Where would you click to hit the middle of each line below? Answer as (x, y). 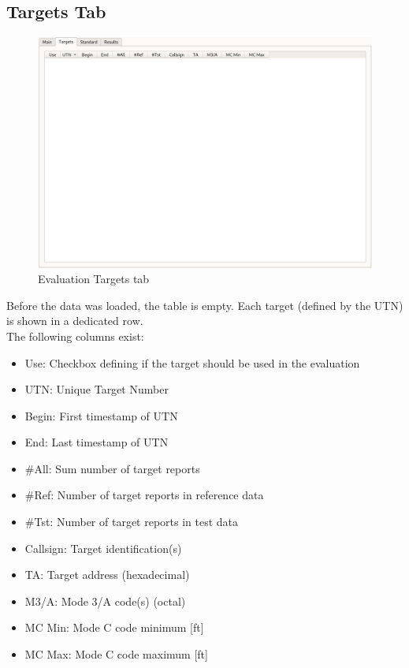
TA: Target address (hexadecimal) (107, 575)
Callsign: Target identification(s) (103, 548)
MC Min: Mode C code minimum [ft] (114, 627)
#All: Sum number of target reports (112, 468)
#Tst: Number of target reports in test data (132, 522)
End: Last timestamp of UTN (97, 442)
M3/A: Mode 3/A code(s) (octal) (105, 601)
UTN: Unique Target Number (97, 389)
